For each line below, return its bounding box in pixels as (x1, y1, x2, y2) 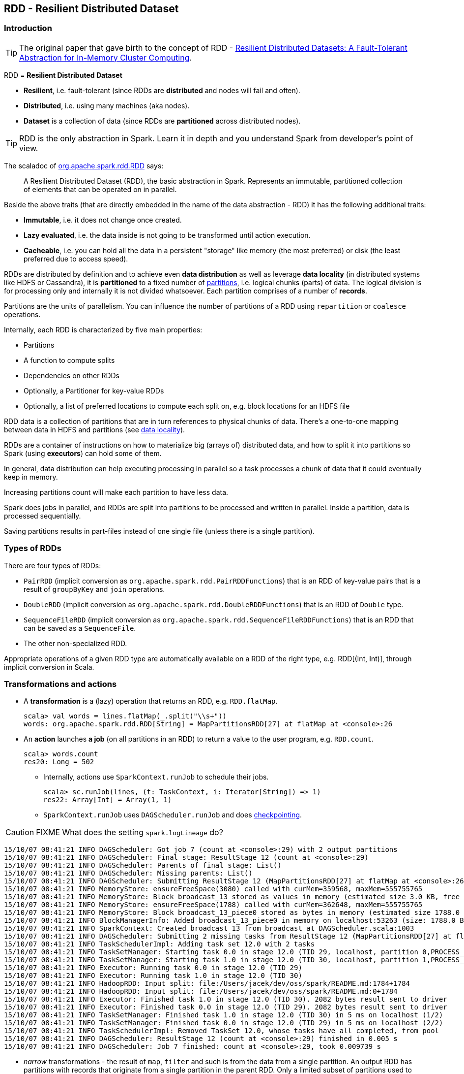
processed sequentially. (4, 511, 81, 520)
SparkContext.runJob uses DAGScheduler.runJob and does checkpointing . (43, 811, 302, 819)
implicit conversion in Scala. (4, 662, 94, 671)
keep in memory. (4, 472, 58, 481)
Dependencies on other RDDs (24, 371, 119, 380)
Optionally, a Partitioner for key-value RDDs (24, 386, 164, 395)
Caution (5, 827, 34, 838)
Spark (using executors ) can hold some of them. (4, 449, 162, 457)
